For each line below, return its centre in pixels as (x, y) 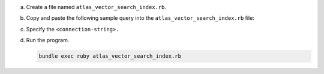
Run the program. (48, 40)
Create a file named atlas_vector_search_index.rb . (96, 7)
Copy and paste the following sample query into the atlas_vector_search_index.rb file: (140, 18)
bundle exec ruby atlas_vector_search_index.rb (110, 56)
